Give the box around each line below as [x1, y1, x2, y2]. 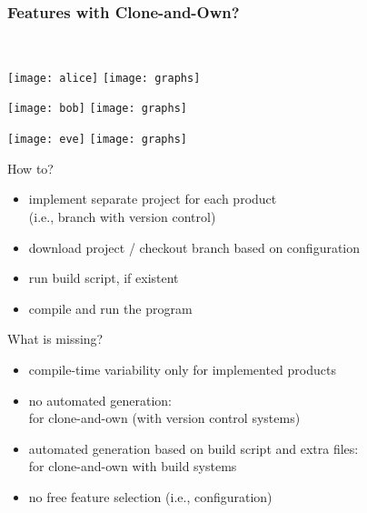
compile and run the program [28, 298, 193, 317]
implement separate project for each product [28, 189, 277, 208]
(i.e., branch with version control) [28, 206, 216, 226]
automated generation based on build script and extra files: [28, 438, 359, 458]
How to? [7, 158, 54, 177]
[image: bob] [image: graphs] [7, 102, 187, 116]
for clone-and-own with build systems [28, 457, 237, 476]
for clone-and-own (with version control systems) [28, 408, 301, 427]
